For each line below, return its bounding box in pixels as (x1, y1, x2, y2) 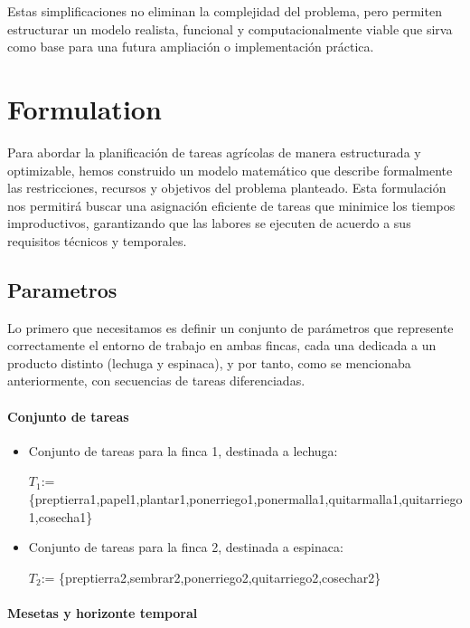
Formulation (7, 90, 162, 127)
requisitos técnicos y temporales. (7, 231, 187, 250)
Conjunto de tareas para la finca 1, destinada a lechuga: (28, 441, 338, 460)
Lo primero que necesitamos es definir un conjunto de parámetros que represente (7, 318, 454, 337)
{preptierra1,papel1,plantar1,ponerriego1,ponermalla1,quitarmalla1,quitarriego (28, 490, 463, 509)
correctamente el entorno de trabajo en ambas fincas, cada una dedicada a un (7, 336, 437, 355)
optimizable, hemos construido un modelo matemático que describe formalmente (7, 160, 453, 179)
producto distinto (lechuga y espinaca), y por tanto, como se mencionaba (7, 353, 411, 372)
